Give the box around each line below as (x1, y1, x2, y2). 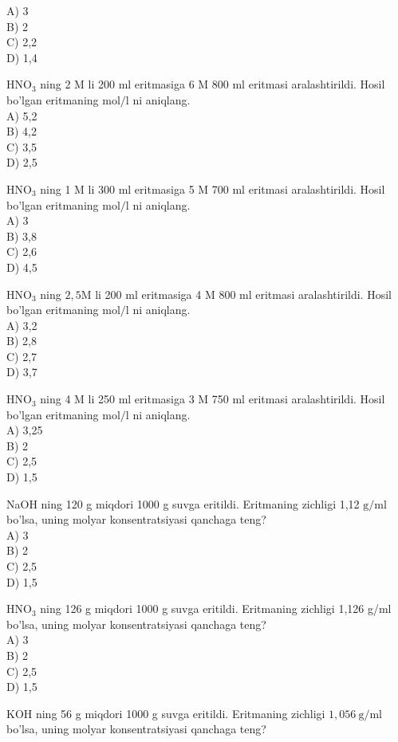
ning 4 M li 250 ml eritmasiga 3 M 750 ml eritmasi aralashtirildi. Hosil (40, 391, 385, 407)
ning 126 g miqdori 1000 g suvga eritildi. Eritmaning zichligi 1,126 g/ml (40, 600, 392, 617)
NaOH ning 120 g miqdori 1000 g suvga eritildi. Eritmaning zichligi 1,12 (6, 495, 360, 512)
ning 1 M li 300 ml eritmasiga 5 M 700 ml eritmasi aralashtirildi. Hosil (40, 180, 385, 197)
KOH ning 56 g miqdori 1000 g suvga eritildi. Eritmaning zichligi (6, 705, 325, 721)
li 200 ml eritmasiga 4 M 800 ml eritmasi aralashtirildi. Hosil (95, 285, 392, 302)
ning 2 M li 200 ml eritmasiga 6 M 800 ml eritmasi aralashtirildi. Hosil (40, 76, 385, 92)
